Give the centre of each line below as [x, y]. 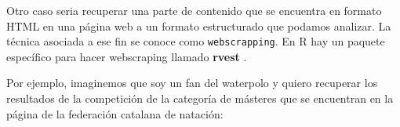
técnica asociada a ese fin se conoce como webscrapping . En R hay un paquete [196, 41]
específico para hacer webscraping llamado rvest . [127, 56]
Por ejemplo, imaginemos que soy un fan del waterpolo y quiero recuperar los [192, 83]
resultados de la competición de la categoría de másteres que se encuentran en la [200, 98]
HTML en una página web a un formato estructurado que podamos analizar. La [199, 25]
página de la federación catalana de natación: [115, 113]
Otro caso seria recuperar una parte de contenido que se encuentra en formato [194, 10]
